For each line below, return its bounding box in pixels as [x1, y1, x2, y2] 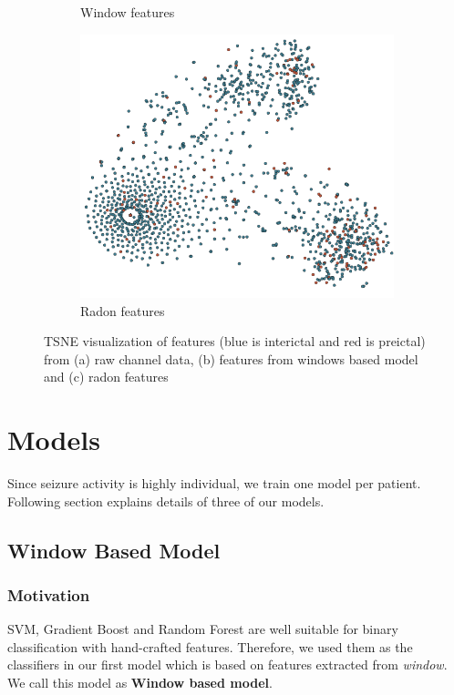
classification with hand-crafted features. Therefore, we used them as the [7, 637, 413, 656]
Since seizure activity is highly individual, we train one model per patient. [7, 474, 421, 493]
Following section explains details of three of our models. [7, 491, 325, 510]
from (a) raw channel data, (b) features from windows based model [44, 349, 418, 368]
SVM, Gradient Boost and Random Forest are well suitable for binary [7, 619, 398, 639]
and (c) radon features [44, 367, 169, 386]
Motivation [7, 583, 90, 606]
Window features [80, 3, 175, 21]
